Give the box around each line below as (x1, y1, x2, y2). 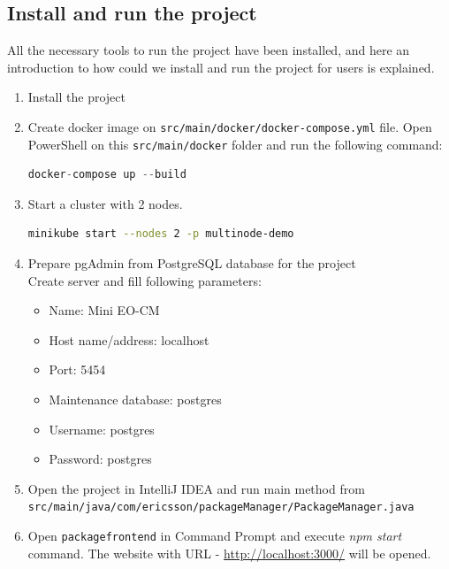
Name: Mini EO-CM (49, 301, 160, 319)
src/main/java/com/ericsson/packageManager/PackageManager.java (27, 501, 415, 514)
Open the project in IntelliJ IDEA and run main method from (27, 479, 365, 497)
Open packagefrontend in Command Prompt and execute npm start (27, 527, 402, 545)
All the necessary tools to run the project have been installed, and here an (7, 41, 410, 59)
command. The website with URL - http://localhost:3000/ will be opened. (27, 543, 431, 562)
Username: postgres (49, 419, 155, 438)
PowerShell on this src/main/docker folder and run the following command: (27, 135, 443, 153)
